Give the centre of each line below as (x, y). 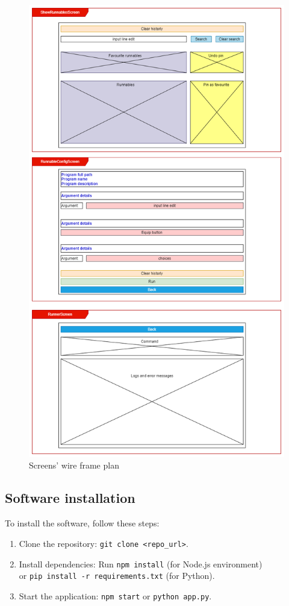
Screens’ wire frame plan (74, 465)
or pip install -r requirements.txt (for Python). (117, 576)
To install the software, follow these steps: (82, 523)
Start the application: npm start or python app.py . (115, 595)
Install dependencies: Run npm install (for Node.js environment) (141, 563)
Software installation (70, 498)
